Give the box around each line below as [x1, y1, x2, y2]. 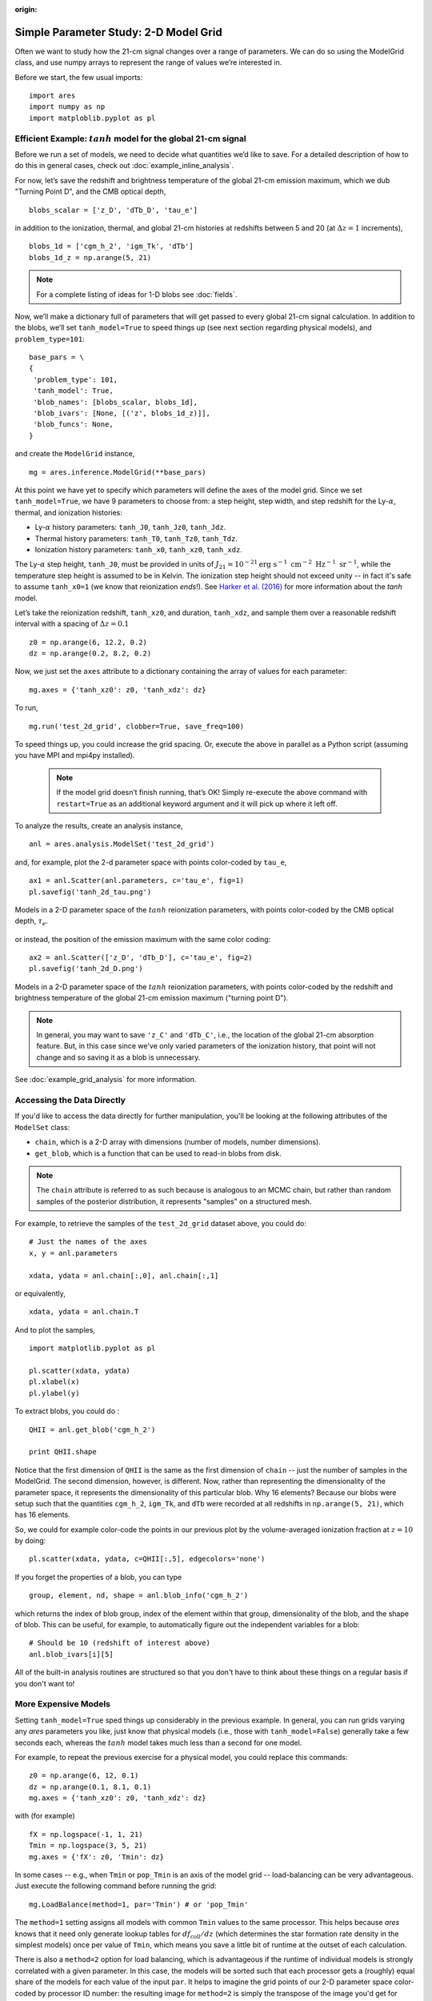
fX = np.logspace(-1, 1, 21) [29, 1830, 143, 1839]
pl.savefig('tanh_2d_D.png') [29, 964, 143, 973]
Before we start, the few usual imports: [14, 72, 143, 82]
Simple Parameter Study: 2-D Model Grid [14, 25, 223, 39]
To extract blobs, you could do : [14, 1406, 120, 1416]
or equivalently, [14, 1289, 66, 1298]
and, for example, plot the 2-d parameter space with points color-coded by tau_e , [14, 857, 287, 867]
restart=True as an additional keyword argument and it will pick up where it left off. [56, 799, 338, 808]
